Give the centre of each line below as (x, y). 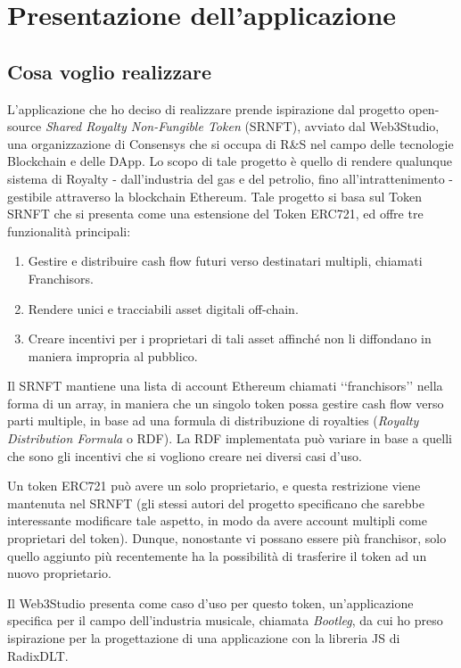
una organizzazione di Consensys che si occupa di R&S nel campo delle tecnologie (230, 143)
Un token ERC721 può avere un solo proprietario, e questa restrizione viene (214, 486)
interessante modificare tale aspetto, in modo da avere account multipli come (217, 520)
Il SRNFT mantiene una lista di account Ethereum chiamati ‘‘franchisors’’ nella (225, 386)
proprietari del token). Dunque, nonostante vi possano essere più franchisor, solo (227, 538)
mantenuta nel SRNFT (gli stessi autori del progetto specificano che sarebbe (216, 503)
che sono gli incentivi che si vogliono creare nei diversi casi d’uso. (185, 455)
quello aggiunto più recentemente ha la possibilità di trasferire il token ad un (217, 555)
